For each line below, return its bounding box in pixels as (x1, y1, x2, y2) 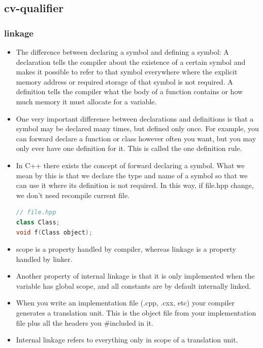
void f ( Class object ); (16, 228, 93, 236)
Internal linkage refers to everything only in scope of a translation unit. (16, 334, 238, 345)
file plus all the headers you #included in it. (16, 317, 153, 328)
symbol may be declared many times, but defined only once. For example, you (16, 123, 259, 134)
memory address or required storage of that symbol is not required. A (16, 76, 233, 87)
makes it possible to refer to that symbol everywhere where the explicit (16, 66, 238, 77)
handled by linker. (16, 253, 73, 264)
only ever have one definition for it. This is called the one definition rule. (16, 143, 242, 153)
